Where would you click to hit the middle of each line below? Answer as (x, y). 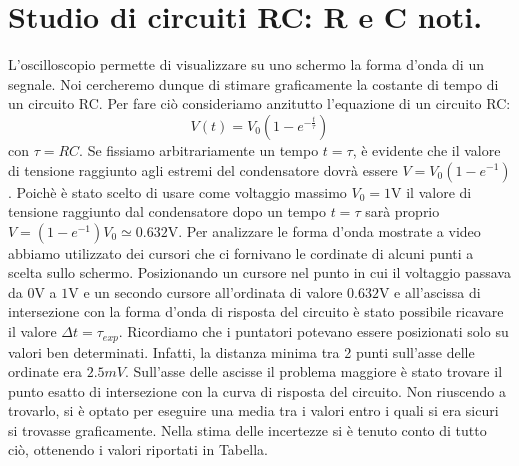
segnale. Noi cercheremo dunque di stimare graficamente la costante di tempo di (253, 83)
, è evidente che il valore (426, 149)
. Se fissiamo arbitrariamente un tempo (199, 149)
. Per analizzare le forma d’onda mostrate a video (329, 230)
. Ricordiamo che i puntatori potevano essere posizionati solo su (313, 331)
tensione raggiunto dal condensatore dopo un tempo (167, 211)
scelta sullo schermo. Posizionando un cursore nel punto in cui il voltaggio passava (259, 272)
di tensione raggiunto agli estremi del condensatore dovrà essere (203, 169)
